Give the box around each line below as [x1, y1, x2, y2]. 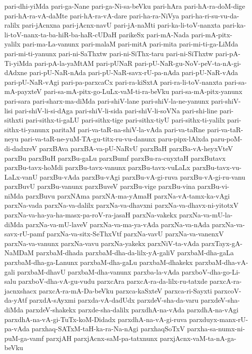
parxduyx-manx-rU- [189, 314, 248, 324]
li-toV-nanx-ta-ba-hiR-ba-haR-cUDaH [4, 29, 117, 39]
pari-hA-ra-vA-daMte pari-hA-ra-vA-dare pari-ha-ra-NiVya [4, 10, 179, 20]
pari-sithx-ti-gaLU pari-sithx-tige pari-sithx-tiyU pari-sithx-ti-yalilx [26, 115, 225, 125]
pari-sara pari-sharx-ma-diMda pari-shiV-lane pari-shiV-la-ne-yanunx [4, 95, 209, 106]
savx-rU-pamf [4, 229, 44, 239]
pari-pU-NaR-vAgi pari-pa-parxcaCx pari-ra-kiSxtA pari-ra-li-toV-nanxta [4, 77, 222, 87]
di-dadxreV [4, 143, 37, 153]
